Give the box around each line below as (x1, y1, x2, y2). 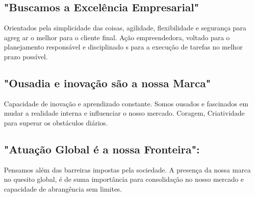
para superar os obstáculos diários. (4, 117, 108, 127)
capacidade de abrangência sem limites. (4, 183, 122, 194)
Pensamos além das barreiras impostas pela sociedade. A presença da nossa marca (4, 164, 251, 174)
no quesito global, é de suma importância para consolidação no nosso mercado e (4, 174, 244, 184)
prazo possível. (4, 51, 48, 61)
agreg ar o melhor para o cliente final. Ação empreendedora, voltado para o (4, 32, 230, 42)
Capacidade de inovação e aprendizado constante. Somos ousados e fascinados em (4, 98, 249, 108)
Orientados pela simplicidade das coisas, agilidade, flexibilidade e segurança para (4, 23, 247, 33)
